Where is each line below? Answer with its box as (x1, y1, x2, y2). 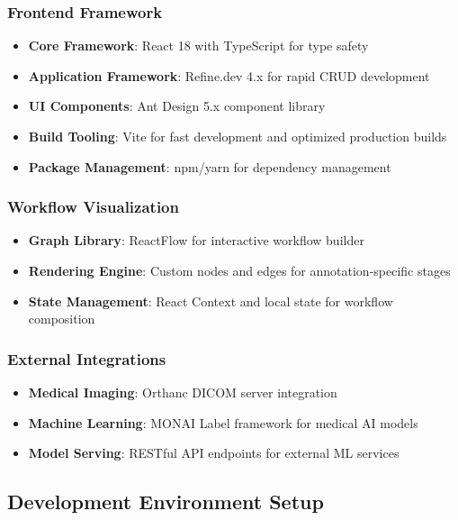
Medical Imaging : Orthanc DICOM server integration (28, 383, 337, 401)
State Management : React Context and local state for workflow (28, 291, 393, 310)
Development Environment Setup (7, 488, 324, 515)
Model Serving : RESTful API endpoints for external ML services (28, 443, 400, 462)
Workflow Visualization (7, 196, 179, 218)
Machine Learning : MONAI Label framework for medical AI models (28, 413, 418, 432)
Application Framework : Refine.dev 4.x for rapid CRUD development (28, 66, 430, 85)
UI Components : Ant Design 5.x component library (28, 96, 326, 115)
